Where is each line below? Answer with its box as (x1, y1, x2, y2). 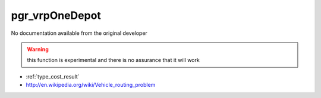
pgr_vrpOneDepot (11, 9, 101, 22)
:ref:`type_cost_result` (26, 73, 80, 80)
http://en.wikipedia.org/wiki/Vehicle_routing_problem (26, 81, 156, 89)
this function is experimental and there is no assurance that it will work (27, 57, 200, 64)
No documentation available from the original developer (11, 30, 148, 37)
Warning (27, 45, 49, 53)
